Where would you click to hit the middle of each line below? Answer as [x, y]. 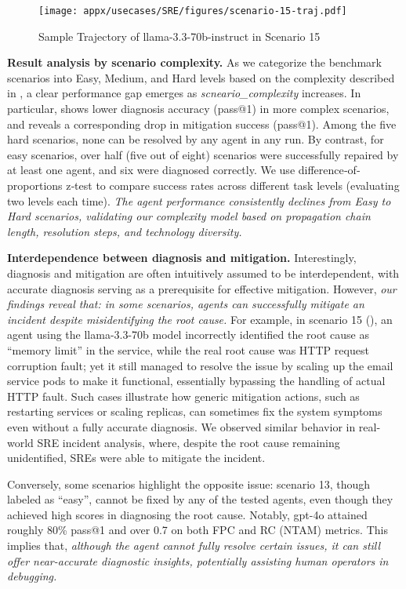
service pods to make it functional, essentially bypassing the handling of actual [196, 381]
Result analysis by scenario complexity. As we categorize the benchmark [195, 62]
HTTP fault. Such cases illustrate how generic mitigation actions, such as [183, 396]
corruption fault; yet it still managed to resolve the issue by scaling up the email [200, 365]
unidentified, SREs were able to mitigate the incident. [136, 458]
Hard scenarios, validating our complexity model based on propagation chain [189, 216]
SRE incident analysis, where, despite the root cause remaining [188, 442]
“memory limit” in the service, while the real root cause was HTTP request [188, 349]
